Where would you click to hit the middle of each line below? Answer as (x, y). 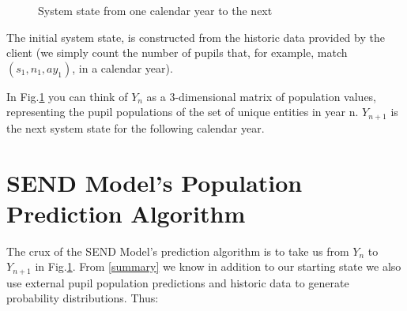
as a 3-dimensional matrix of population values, (262, 96)
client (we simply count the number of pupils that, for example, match (177, 52)
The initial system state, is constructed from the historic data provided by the (196, 37)
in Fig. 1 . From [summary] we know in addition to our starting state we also (218, 266)
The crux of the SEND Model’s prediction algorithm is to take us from (178, 251)
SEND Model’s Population (155, 182)
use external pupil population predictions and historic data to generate (178, 282)
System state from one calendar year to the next (155, 10)
